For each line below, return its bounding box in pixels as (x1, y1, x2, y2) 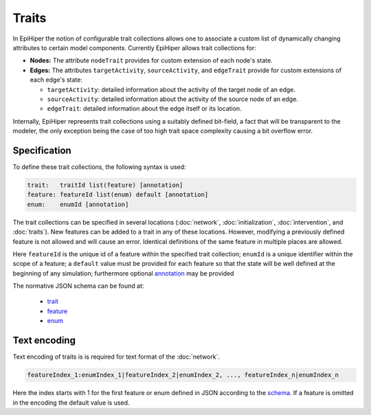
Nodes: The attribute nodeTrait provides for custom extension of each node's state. (30, 56, 273, 65)
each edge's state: (30, 76, 82, 84)
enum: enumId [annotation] (27, 200, 129, 208)
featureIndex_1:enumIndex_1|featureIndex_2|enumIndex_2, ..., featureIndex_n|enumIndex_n (27, 371, 339, 379)
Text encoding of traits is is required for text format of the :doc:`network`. (12, 352, 220, 361)
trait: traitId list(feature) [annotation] (27, 181, 183, 189)
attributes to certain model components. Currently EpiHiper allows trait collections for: (12, 43, 257, 52)
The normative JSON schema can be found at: (12, 282, 144, 290)
